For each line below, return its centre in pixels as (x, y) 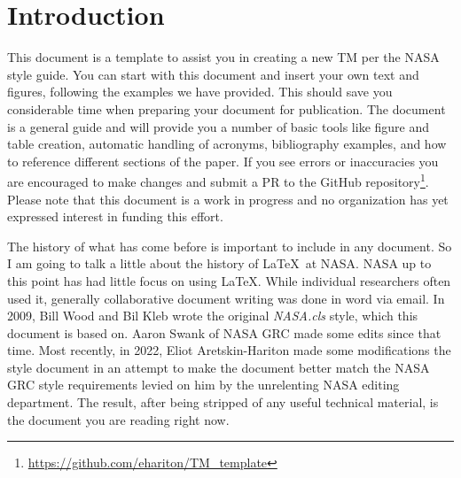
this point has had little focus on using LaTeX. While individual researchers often (229, 280)
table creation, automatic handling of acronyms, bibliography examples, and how (227, 144)
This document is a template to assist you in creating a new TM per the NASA (223, 57)
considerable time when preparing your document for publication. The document (227, 108)
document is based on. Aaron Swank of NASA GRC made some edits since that (224, 332)
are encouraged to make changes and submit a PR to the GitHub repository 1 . (218, 180)
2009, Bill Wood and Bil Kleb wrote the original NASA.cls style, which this (213, 316)
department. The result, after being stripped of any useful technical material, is (223, 402)
